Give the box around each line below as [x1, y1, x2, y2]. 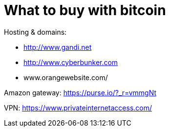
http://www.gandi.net [23, 43, 92, 51]
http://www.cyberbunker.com [23, 58, 118, 66]
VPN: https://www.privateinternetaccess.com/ [4, 103, 152, 112]
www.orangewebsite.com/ [23, 73, 108, 82]
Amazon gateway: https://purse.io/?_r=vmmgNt [4, 88, 157, 97]
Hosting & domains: [4, 27, 67, 36]
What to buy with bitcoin [4, 2, 166, 19]
